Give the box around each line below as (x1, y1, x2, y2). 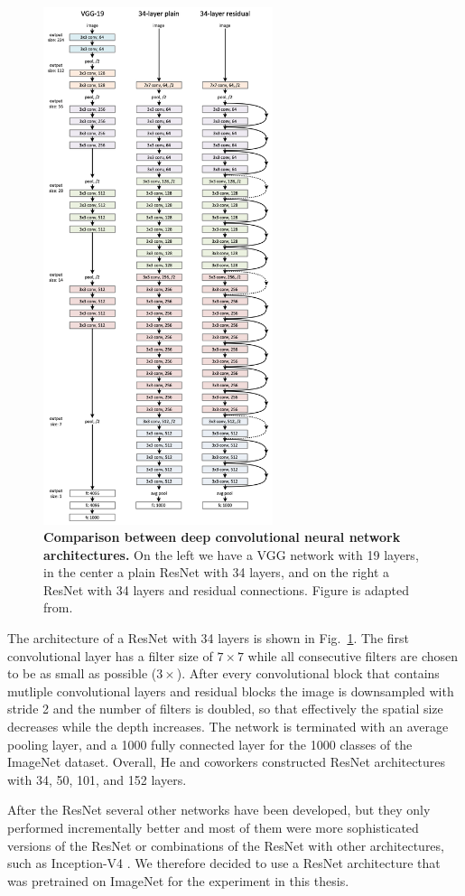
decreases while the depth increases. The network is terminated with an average (7, 717, 449, 736)
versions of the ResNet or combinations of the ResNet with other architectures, (7, 835, 444, 854)
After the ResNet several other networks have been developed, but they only (7, 800, 431, 819)
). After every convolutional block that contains (176, 664, 440, 683)
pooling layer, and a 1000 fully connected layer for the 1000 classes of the (7, 734, 413, 753)
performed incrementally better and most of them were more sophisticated (7, 818, 419, 837)
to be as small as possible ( (7, 664, 157, 683)
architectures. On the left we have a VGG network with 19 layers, (43, 545, 419, 564)
